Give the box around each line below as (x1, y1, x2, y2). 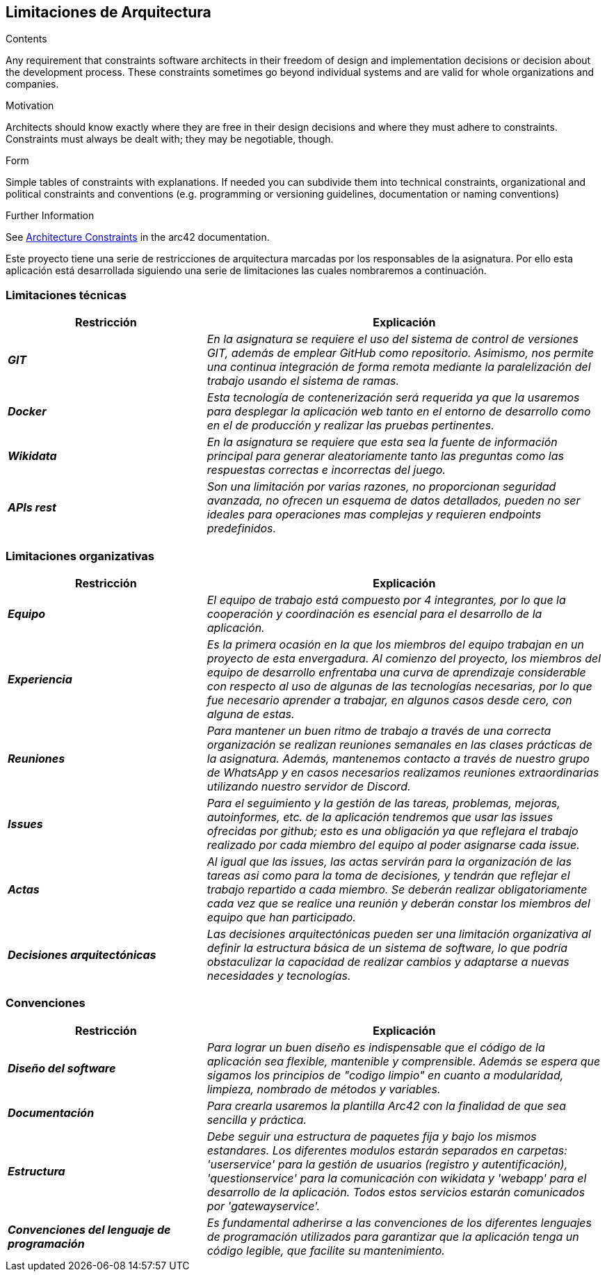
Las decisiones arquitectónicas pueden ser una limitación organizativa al (207, 926, 591, 941)
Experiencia (8, 672, 72, 686)
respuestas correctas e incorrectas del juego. (207, 463, 446, 477)
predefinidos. (207, 521, 277, 536)
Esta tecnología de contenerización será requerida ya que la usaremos (207, 390, 580, 405)
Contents (6, 33, 47, 45)
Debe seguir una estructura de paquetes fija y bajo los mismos (207, 1129, 537, 1143)
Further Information (6, 209, 95, 222)
